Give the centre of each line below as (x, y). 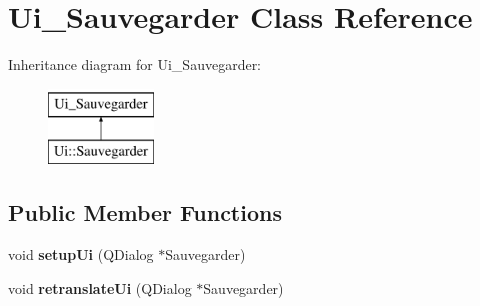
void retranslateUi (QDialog (100, 287)
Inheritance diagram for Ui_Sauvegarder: (135, 64)
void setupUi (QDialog (81, 254)
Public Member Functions (145, 212)
